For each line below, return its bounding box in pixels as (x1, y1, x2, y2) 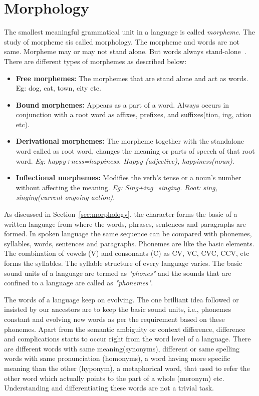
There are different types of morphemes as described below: (4, 56, 187, 66)
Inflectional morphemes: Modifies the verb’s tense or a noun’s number (16, 172, 241, 183)
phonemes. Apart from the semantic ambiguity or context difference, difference (4, 323, 245, 334)
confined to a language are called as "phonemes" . (4, 277, 153, 288)
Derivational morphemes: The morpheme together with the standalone (16, 136, 244, 146)
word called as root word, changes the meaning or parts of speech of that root (16, 146, 255, 156)
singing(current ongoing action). (16, 192, 115, 202)
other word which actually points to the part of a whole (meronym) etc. (4, 372, 224, 383)
